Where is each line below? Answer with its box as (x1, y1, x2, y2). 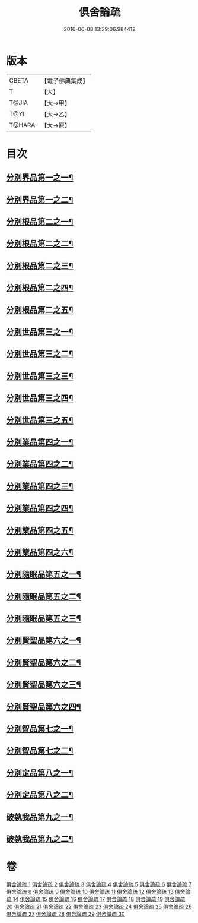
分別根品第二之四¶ (6, 283, 74, 293)
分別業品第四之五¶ (6, 525, 74, 535)
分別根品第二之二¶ (6, 239, 74, 249)
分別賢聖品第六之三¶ (6, 679, 81, 690)
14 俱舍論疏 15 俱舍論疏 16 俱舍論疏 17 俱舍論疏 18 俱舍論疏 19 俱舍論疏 (12, 895, 186, 903)
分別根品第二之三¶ (6, 261, 74, 271)
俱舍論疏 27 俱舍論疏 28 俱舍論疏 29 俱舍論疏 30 (6, 910, 125, 918)
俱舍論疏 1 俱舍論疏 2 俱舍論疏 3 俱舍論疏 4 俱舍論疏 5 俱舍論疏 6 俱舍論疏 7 (6, 880, 192, 888)
